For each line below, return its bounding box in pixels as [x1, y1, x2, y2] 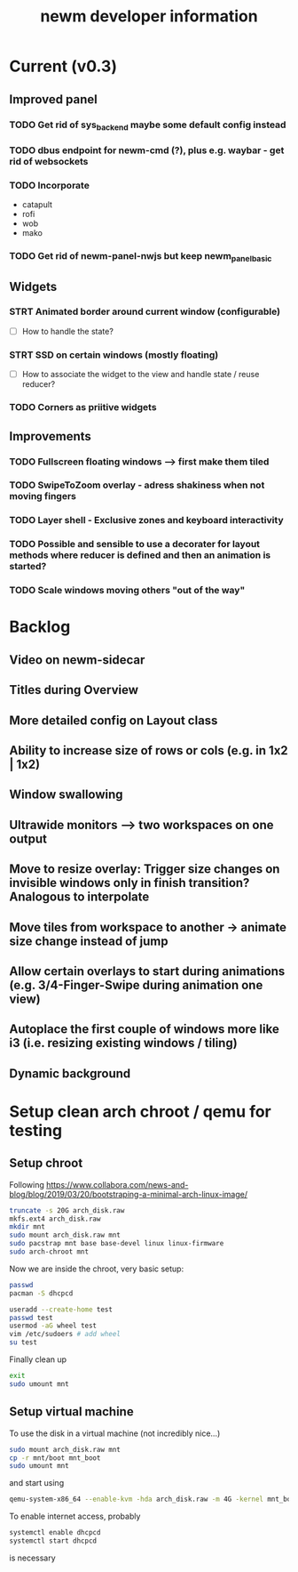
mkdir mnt [9, 1222, 46, 1231]
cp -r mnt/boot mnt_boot [9, 1453, 101, 1463]
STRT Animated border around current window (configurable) [9, 305, 281, 318]
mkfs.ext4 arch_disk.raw [9, 1214, 101, 1223]
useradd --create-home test [9, 1305, 114, 1314]
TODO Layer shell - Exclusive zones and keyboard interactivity [9, 514, 284, 527]
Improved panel [9, 92, 98, 107]
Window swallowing [9, 787, 123, 802]
